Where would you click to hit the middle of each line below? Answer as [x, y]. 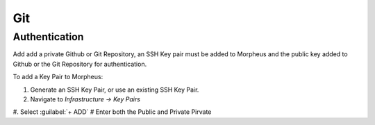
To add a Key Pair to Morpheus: [58, 77]
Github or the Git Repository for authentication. [80, 64]
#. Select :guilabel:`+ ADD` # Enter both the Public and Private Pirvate [112, 112]
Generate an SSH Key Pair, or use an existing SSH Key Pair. [115, 90]
